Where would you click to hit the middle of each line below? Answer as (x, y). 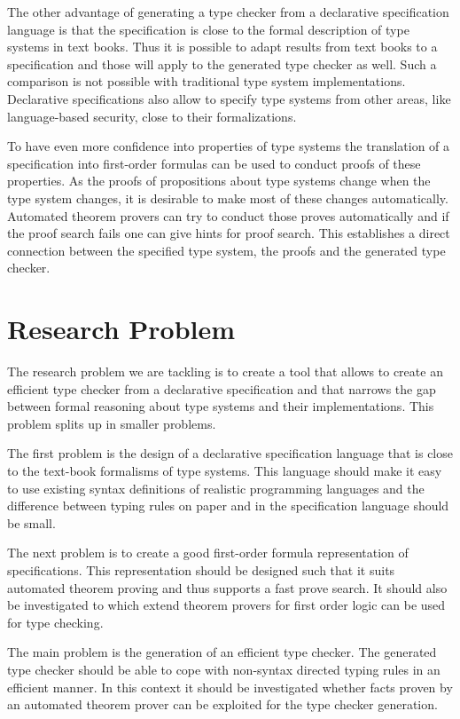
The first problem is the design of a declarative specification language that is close (230, 453)
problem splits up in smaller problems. (112, 423)
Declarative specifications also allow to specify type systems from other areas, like (229, 98)
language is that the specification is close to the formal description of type (208, 29)
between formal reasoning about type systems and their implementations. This (221, 406)
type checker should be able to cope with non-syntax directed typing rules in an (224, 669)
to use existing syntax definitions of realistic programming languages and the (216, 488)
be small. (31, 522)
